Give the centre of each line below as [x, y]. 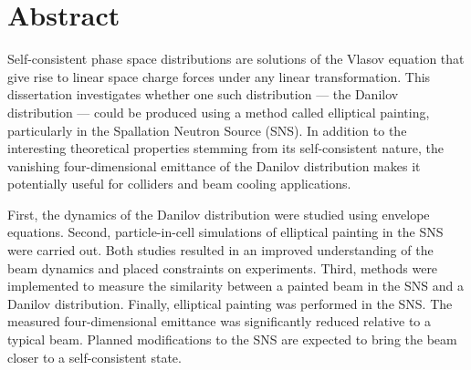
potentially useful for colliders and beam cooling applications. [179, 184]
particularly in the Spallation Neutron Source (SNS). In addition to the [207, 130]
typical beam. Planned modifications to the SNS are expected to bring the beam [232, 339]
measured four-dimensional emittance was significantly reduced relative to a [220, 321]
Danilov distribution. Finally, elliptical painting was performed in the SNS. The [230, 303]
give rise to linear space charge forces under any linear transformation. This [219, 76]
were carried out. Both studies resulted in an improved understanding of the [220, 250]
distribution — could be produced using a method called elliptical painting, [219, 112]
